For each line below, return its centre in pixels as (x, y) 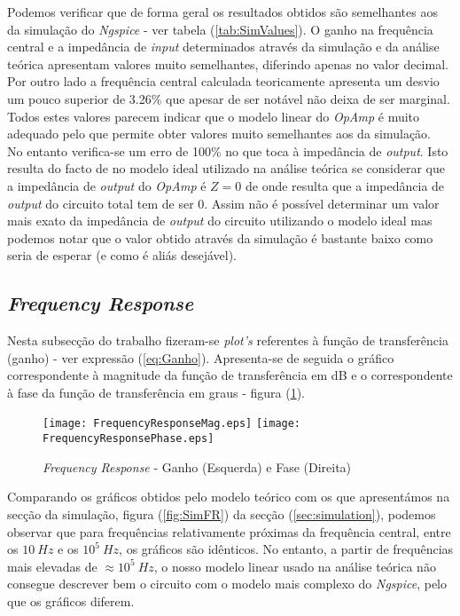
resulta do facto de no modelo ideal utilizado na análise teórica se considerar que (226, 168)
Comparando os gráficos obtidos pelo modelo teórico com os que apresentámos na (229, 497)
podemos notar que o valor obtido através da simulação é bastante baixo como (220, 237)
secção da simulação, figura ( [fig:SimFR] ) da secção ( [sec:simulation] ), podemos (222, 513)
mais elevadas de (52, 566)
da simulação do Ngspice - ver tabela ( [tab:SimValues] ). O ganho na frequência (220, 29)
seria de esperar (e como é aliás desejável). (122, 255)
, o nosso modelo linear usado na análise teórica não (295, 566)
